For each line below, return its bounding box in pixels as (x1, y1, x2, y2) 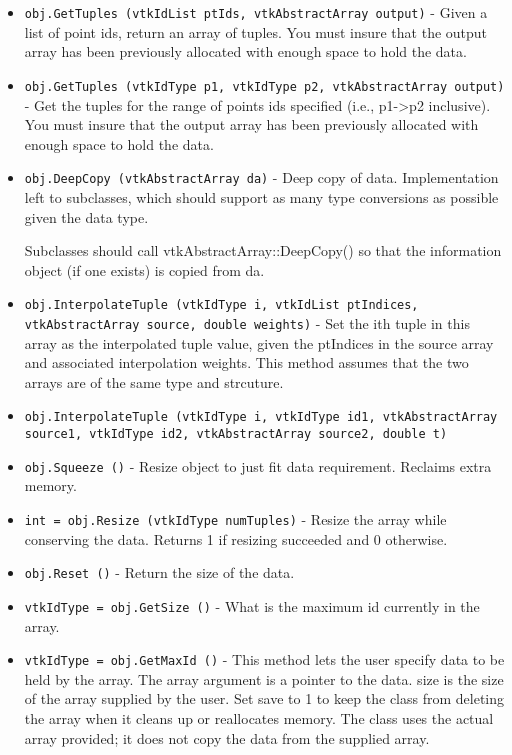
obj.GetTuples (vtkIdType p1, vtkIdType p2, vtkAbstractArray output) (24, 79, 505, 94)
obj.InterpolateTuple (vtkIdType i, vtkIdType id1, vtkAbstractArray (24, 410, 498, 425)
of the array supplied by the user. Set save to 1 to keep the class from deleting (24, 688, 505, 709)
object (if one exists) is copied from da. (24, 259, 265, 280)
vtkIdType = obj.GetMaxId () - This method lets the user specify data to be (24, 649, 505, 670)
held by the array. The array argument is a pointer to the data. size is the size (24, 668, 504, 689)
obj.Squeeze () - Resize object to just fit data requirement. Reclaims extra (24, 455, 492, 476)
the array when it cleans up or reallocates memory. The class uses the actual (24, 707, 494, 728)
